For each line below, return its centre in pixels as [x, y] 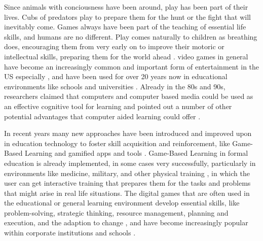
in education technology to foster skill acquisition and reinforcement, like [117, 143]
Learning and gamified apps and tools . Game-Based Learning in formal [137, 153]
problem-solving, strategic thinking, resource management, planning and [116, 212]
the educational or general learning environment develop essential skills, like [122, 203]
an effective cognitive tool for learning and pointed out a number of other [118, 106]
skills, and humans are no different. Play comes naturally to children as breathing [131, 36]
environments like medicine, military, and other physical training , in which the [127, 173]
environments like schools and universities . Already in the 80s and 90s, [115, 86]
